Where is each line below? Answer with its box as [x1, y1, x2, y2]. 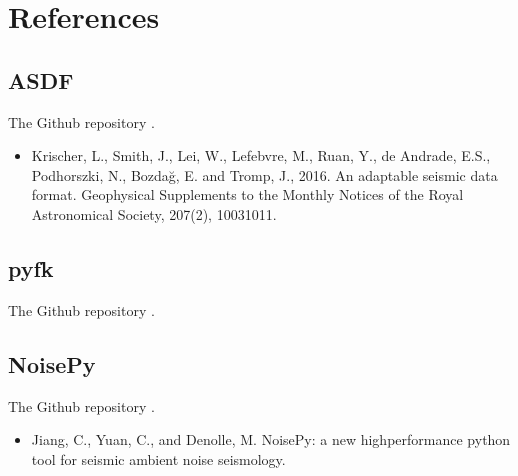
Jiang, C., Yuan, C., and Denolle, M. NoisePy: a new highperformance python [31, 429, 511, 450]
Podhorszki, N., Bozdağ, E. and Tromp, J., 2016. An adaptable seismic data [31, 164, 498, 185]
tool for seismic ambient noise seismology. [31, 448, 286, 469]
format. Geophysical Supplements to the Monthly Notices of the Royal [31, 184, 464, 205]
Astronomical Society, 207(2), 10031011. [31, 203, 277, 224]
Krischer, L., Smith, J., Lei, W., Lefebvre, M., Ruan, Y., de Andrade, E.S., [31, 145, 491, 166]
